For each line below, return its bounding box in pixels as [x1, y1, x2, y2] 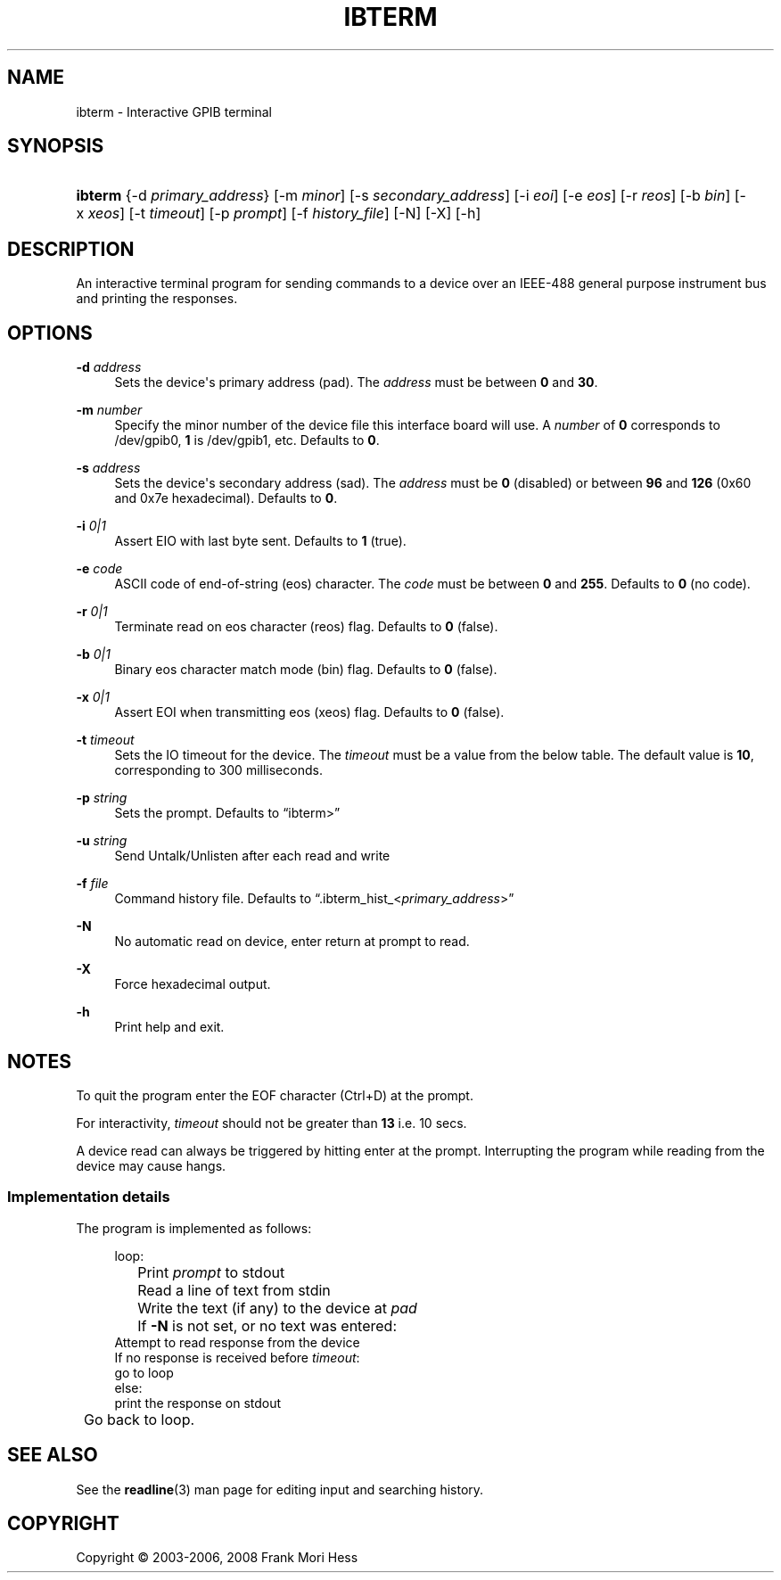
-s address [76, 460, 141, 476]
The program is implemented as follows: [76, 1220, 312, 1236]
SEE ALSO [7, 1444, 98, 1467]
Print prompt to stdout [137, 1263, 285, 1281]
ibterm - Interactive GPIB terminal [76, 103, 272, 119]
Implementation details [7, 1188, 170, 1206]
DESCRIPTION [7, 237, 135, 260]
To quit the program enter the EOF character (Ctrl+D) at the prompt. [76, 1087, 473, 1103]
